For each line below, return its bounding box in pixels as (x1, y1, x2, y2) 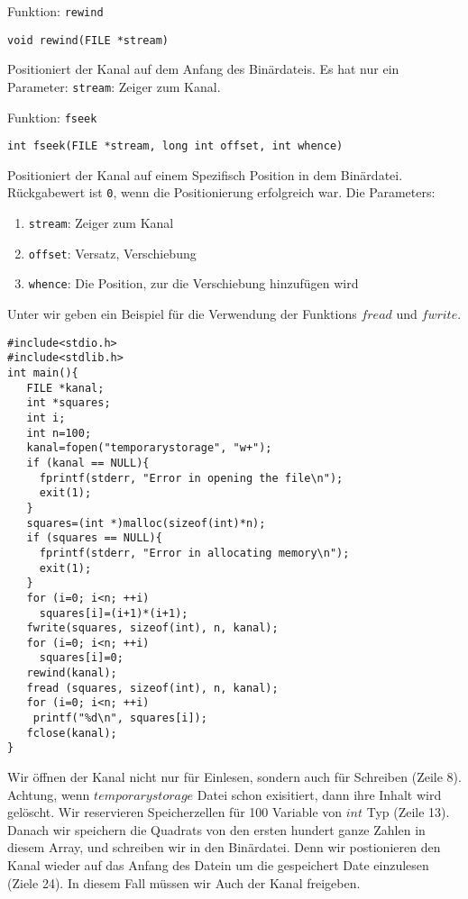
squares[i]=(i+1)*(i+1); (39, 606, 188, 620)
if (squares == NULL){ (26, 531, 162, 545)
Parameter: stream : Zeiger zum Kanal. (7, 77, 221, 95)
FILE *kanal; (26, 381, 105, 395)
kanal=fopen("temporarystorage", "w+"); (26, 441, 272, 455)
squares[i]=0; (39, 651, 124, 665)
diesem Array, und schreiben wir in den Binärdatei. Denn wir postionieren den (7, 838, 441, 857)
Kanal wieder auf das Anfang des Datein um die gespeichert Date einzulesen (7, 856, 429, 875)
